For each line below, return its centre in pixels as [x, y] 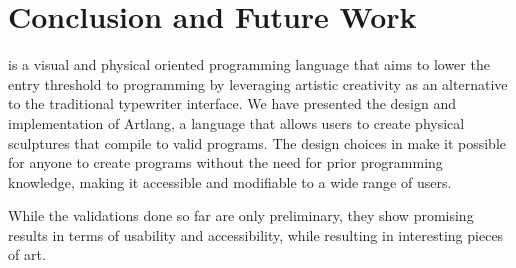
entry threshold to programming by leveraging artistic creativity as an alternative [258, 83]
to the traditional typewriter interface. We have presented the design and [232, 103]
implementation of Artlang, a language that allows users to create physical [236, 122]
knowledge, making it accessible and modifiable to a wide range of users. [230, 181]
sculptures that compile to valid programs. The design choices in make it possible [257, 142]
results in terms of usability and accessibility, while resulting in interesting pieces [256, 234]
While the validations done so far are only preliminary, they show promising [241, 215]
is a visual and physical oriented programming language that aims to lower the [249, 64]
